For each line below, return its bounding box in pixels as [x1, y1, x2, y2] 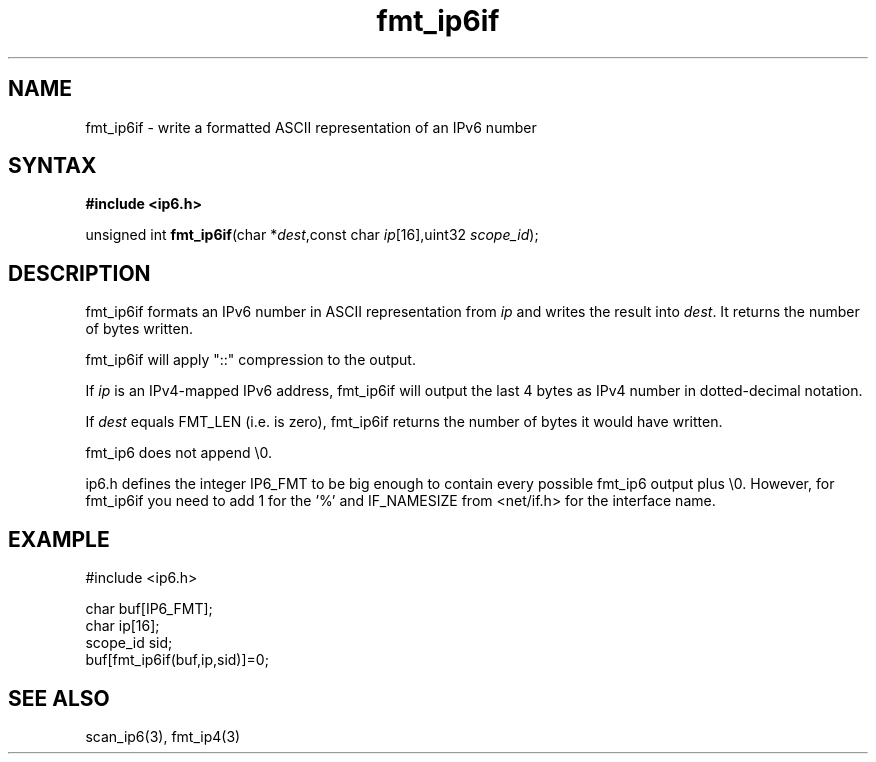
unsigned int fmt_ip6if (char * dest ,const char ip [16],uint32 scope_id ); [85, 226, 539, 244]
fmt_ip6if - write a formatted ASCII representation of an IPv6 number [85, 118, 537, 136]
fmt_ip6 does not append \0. [85, 444, 272, 462]
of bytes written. [85, 320, 193, 338]
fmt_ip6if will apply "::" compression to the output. [85, 351, 416, 369]
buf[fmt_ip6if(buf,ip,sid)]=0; [85, 651, 269, 669]
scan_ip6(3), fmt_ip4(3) [85, 727, 241, 745]
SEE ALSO [8, 685, 110, 711]
